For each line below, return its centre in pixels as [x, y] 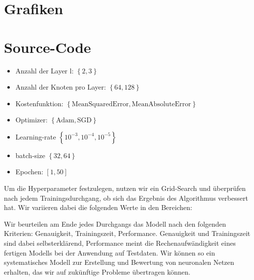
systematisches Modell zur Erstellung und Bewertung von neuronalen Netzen [119, 262]
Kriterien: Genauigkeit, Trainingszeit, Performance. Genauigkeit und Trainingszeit [127, 233]
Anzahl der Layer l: [45, 70]
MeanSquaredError [100, 104]
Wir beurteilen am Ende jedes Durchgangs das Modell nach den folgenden [115, 223]
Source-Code [47, 47]
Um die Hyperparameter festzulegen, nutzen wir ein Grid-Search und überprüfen [125, 188]
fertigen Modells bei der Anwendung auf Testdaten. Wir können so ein [110, 252]
